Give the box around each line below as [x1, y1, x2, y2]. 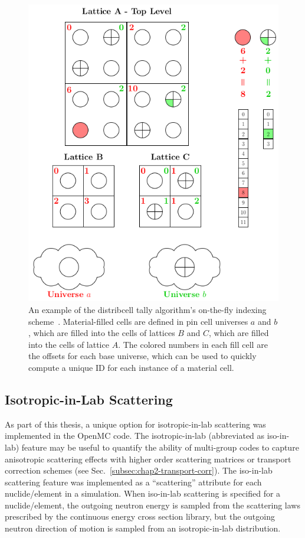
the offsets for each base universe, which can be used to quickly [28, 350, 257, 362]
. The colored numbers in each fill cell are [118, 338, 268, 350]
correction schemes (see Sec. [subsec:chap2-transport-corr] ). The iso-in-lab [5, 464, 273, 477]
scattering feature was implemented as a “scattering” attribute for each [5, 475, 262, 488]
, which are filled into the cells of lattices [28, 327, 175, 339]
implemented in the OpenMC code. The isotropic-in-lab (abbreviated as [5, 429, 265, 442]
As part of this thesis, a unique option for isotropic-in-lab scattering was [5, 418, 266, 430]
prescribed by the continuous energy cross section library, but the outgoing [5, 510, 275, 523]
